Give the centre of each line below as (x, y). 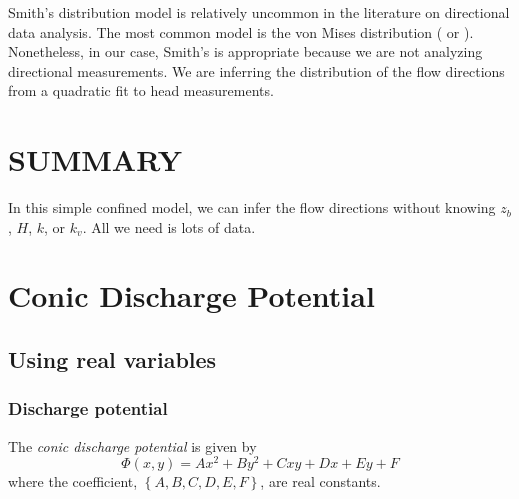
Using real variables (112, 359)
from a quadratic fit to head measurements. (141, 90)
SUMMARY (95, 159)
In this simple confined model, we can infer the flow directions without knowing (252, 207)
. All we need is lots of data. (169, 226)
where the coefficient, (73, 481)
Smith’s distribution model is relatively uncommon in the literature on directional (259, 12)
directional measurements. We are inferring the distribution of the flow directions (256, 70)
